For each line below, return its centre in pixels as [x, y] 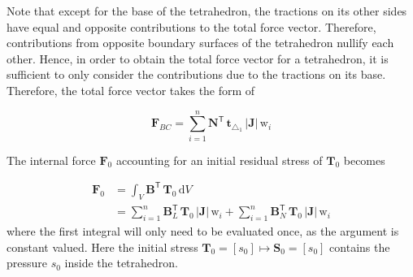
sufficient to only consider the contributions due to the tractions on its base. [196, 74]
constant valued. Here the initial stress [102, 247]
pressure [27, 263]
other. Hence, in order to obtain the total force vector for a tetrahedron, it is [198, 58]
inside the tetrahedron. [121, 263]
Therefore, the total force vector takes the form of [131, 90]
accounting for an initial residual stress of [219, 160]
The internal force [51, 160]
